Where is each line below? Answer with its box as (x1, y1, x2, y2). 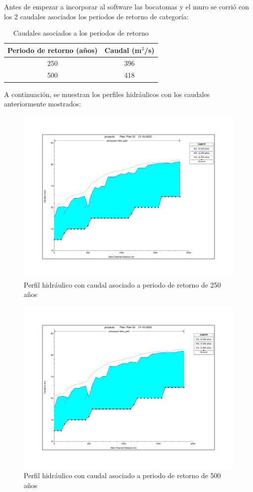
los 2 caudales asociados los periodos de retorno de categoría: (4, 11, 189, 21)
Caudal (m (104, 45, 142, 55)
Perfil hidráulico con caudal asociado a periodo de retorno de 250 (24, 279, 221, 290)
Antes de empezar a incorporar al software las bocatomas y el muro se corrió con (4, 1, 249, 11)
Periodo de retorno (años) (7, 45, 98, 55)
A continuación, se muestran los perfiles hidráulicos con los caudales (4, 89, 210, 99)
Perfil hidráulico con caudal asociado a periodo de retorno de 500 (24, 470, 221, 481)
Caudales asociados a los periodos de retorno (13, 28, 149, 38)
